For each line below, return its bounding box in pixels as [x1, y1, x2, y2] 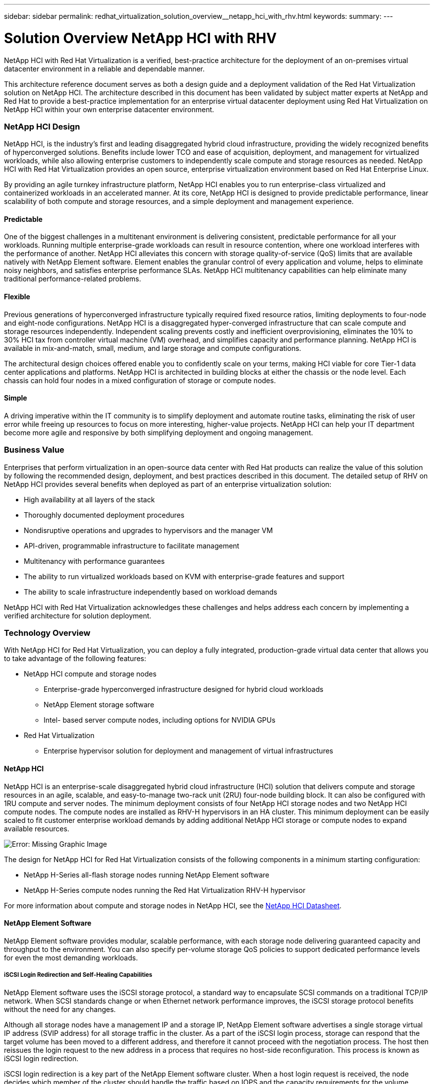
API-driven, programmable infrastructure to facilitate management [24, 541, 239, 550]
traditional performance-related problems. [4, 274, 141, 283]
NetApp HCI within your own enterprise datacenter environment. [4, 105, 215, 114]
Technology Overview [4, 628, 91, 638]
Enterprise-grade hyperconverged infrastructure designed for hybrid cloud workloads [44, 685, 324, 694]
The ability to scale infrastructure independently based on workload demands [24, 587, 277, 596]
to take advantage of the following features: [4, 654, 146, 663]
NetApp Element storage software [44, 700, 155, 709]
